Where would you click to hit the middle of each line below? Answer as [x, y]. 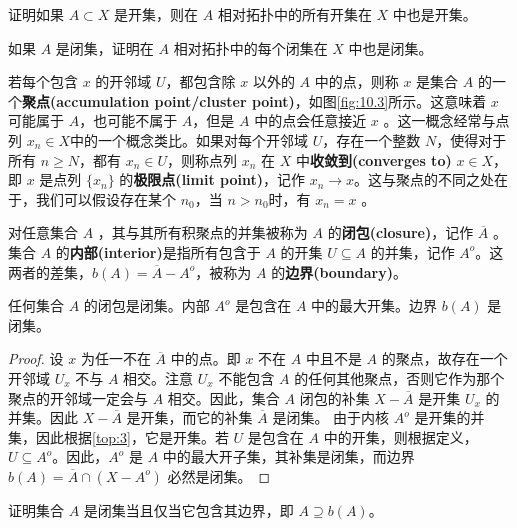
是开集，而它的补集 [189, 417]
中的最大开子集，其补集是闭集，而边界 [288, 456]
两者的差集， [50, 271]
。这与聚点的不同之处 [424, 179]
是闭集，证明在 [104, 47]
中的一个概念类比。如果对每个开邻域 [189, 139]
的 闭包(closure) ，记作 [400, 232]
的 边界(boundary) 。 [339, 271]
